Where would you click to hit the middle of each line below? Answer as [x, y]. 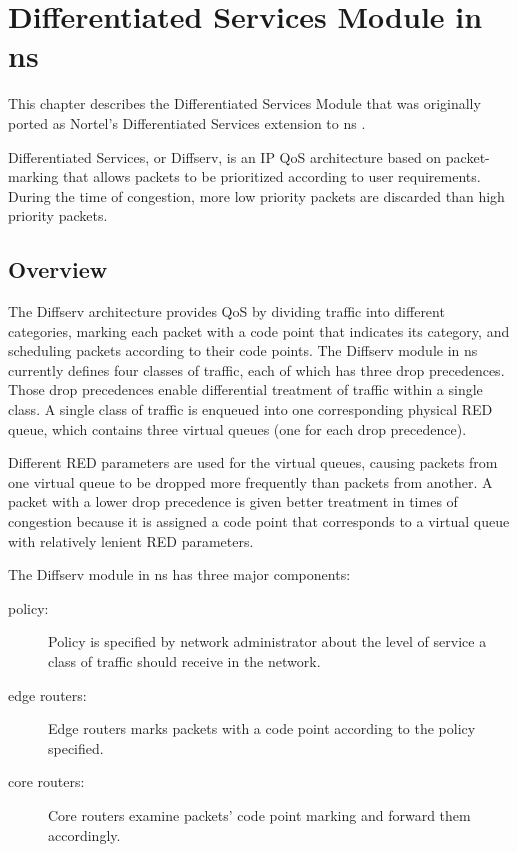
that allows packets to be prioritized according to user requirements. [271, 176]
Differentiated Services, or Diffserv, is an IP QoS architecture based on [225, 156]
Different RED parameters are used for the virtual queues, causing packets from [253, 462]
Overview [58, 269]
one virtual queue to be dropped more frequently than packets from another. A [250, 481]
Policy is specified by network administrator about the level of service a [267, 641]
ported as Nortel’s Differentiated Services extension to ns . [187, 122]
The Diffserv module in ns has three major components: [179, 574]
